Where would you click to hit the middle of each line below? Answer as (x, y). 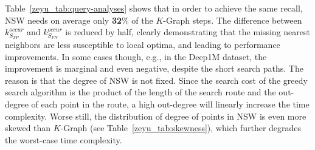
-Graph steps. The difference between (233, 20)
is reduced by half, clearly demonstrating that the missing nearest (188, 32)
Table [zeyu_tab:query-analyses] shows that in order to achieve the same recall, (154, 8)
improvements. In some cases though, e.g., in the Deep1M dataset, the (136, 56)
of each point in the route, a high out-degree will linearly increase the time (170, 104)
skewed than (28, 128)
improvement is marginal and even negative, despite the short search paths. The (154, 68)
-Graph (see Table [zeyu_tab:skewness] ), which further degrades (181, 128)
